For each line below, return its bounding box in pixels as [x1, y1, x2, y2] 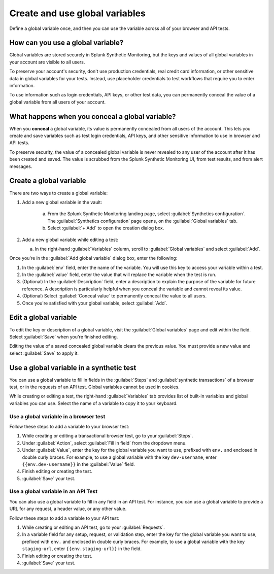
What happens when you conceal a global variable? [9, 112, 176, 121]
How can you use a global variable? [9, 39, 124, 47]
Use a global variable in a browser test [9, 413, 106, 420]
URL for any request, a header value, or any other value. [9, 505, 127, 512]
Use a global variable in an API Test [9, 488, 98, 495]
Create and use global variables [9, 8, 146, 19]
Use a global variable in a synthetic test [9, 363, 136, 372]
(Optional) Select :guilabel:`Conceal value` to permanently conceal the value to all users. [22, 293, 207, 299]
